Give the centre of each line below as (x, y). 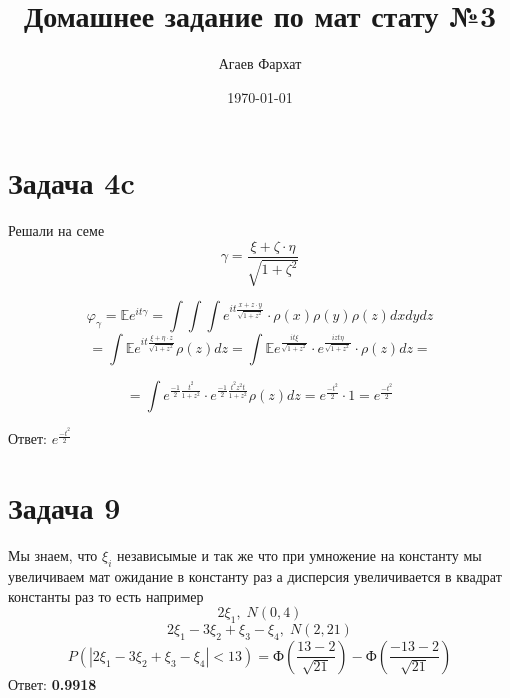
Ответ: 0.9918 (52, 683)
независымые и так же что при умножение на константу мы (299, 555)
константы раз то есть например (106, 595)
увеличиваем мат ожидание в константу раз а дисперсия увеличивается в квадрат (255, 576)
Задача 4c (71, 182)
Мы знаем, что (53, 555)
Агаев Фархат (260, 63)
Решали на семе (56, 230)
